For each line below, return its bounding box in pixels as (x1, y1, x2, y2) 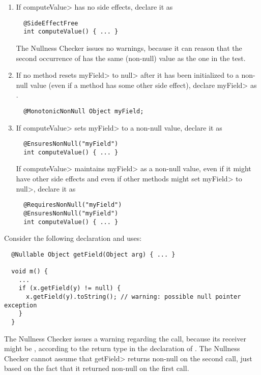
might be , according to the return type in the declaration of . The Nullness (4, 343, 240, 354)
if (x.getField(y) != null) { (18, 285, 121, 292)
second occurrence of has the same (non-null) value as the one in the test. (16, 52, 246, 63)
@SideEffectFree (23, 19, 78, 27)
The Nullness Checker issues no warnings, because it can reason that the (16, 42, 242, 53)
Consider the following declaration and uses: (4, 233, 142, 243)
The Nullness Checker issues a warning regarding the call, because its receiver (4, 333, 246, 343)
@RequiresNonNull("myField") (23, 201, 122, 209)
